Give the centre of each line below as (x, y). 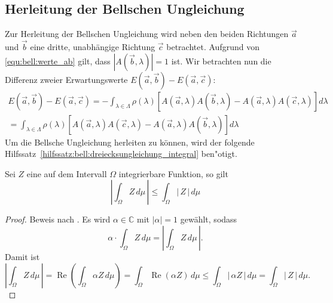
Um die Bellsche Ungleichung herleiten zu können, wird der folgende (130, 142)
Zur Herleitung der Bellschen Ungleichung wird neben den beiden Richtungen (147, 34)
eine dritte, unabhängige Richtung (93, 47)
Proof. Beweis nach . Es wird (58, 219)
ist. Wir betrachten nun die (221, 61)
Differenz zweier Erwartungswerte (66, 79)
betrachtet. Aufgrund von (213, 47)
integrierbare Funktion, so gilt (173, 173)
